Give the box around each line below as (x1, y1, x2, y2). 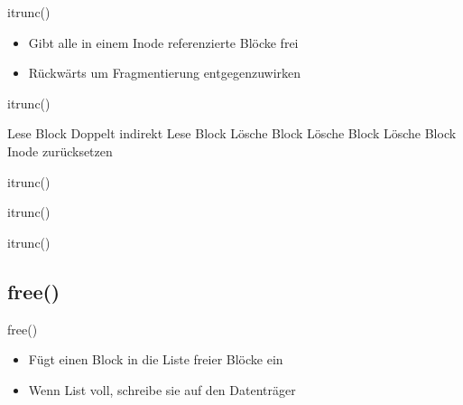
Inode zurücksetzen (7, 141, 113, 160)
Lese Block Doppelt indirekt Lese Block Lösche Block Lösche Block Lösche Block (7, 124, 457, 143)
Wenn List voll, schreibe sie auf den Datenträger (28, 380, 296, 399)
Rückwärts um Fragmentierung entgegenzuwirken (28, 63, 301, 82)
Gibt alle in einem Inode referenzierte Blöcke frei (28, 33, 299, 52)
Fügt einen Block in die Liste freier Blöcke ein (28, 350, 283, 369)
